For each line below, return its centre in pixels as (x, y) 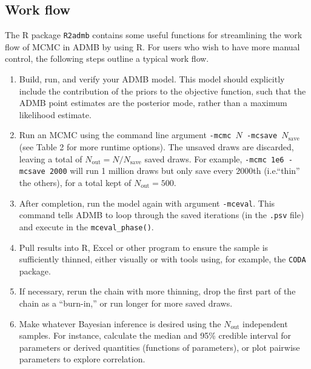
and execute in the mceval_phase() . (86, 226)
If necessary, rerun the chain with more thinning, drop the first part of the (157, 291)
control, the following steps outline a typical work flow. (107, 58)
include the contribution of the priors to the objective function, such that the (162, 91)
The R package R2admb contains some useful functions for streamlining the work (154, 35)
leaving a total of (51, 158)
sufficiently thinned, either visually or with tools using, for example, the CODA (162, 259)
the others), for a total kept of (75, 182)
